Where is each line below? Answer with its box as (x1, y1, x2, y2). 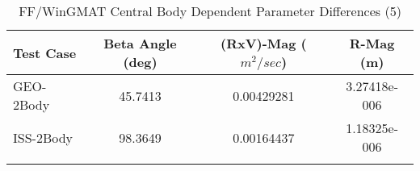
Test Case (13, 43, 77, 62)
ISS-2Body (13, 127, 73, 147)
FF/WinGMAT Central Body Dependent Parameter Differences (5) (19, 2, 401, 20)
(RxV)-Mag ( (220, 34, 307, 52)
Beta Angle (103, 34, 177, 52)
